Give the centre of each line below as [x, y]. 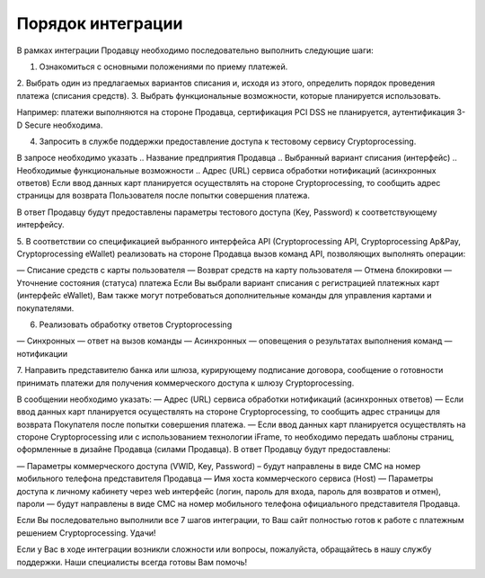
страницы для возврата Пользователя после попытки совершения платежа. [163, 196]
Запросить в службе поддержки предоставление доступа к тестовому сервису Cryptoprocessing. [228, 141]
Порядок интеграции [100, 23]
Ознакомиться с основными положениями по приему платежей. [163, 67]
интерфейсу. [40, 225]
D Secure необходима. [60, 125]
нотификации [42, 353]
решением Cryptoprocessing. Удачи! [86, 533]
